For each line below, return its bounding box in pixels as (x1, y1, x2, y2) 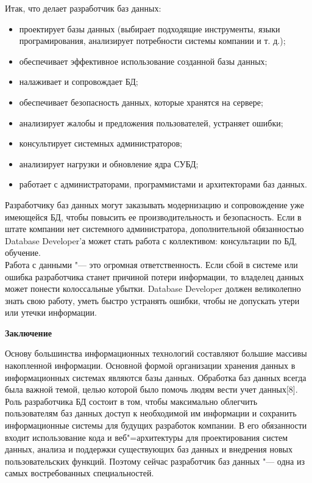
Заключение (5, 326, 52, 339)
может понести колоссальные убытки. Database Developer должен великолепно (5, 282, 301, 295)
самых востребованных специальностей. (5, 467, 154, 479)
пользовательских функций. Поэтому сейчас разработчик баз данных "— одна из (5, 454, 305, 467)
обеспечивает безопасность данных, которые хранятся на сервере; (19, 95, 263, 108)
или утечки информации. (5, 306, 97, 319)
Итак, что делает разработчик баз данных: (5, 2, 161, 14)
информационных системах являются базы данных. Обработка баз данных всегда (5, 371, 307, 383)
